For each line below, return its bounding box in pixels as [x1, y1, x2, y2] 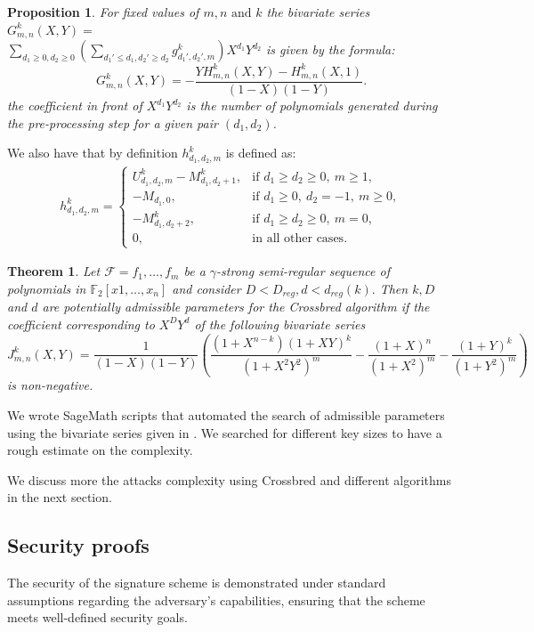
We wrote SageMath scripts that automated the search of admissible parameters [7, 406, 445, 425]
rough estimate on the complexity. [7, 441, 193, 459]
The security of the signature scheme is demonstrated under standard [7, 573, 386, 592]
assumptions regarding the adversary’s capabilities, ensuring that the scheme [7, 590, 425, 609]
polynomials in [7, 279, 86, 297]
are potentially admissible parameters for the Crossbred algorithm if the [42, 297, 430, 316]
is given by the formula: [266, 40, 395, 59]
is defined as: [225, 143, 296, 162]
